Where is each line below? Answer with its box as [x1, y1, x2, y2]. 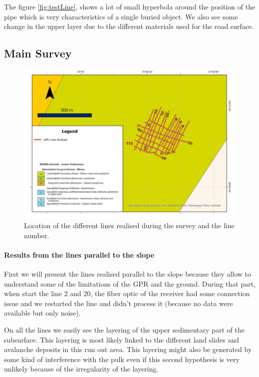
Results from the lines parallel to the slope [4, 249, 155, 260]
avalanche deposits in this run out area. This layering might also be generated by [4, 344, 252, 355]
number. [24, 230, 49, 240]
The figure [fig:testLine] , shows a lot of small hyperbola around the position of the [4, 1, 256, 11]
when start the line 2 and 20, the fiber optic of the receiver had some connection [4, 288, 250, 299]
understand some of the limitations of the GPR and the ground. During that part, [4, 278, 256, 289]
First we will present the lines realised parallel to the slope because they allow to [4, 269, 252, 279]
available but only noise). [4, 308, 81, 318]
